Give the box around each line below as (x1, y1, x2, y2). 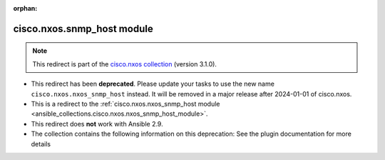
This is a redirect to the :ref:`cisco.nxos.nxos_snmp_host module (31, 99, 220, 108)
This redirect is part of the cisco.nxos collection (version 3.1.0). (32, 59, 217, 68)
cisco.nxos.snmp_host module (13, 22, 153, 35)
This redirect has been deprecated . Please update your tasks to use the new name (31, 79, 274, 89)
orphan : (13, 4, 38, 12)
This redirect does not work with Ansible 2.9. (31, 119, 163, 128)
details (31, 139, 51, 148)
